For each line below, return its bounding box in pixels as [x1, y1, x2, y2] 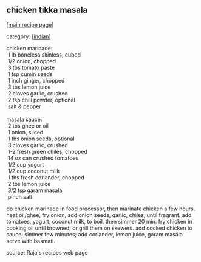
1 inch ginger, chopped [7, 77, 65, 84]
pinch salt [7, 193, 32, 200]
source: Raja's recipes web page [6, 249, 88, 256]
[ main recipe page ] [6, 21, 54, 28]
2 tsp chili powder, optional [7, 96, 76, 103]
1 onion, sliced [7, 128, 44, 136]
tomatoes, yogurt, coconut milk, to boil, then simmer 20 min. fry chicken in [6, 218, 192, 225]
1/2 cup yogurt [7, 160, 44, 168]
